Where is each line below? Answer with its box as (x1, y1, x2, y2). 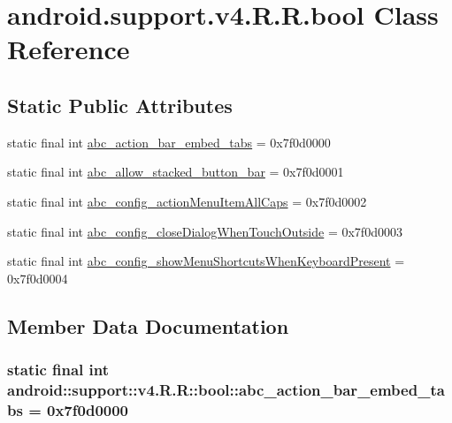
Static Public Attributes (7, 91, 233, 118)
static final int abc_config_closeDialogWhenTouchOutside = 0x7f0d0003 (7, 222, 402, 240)
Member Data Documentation (7, 312, 289, 339)
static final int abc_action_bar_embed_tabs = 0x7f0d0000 (7, 132, 331, 151)
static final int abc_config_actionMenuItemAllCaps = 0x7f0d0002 (7, 192, 367, 210)
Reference (7, 31, 130, 67)
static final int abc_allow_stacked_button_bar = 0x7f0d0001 (7, 162, 344, 181)
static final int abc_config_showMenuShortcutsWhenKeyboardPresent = (7, 252, 405, 270)
